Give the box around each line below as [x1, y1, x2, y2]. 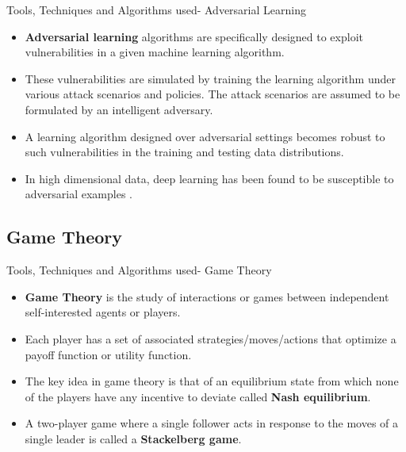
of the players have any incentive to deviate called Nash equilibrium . [25, 388, 371, 404]
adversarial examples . [25, 186, 132, 202]
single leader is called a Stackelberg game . [25, 430, 242, 446]
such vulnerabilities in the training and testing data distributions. [25, 144, 344, 160]
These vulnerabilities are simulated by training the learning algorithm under [25, 70, 396, 86]
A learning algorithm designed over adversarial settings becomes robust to [25, 128, 385, 144]
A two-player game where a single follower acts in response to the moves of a [25, 415, 399, 431]
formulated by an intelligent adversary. [25, 101, 213, 117]
